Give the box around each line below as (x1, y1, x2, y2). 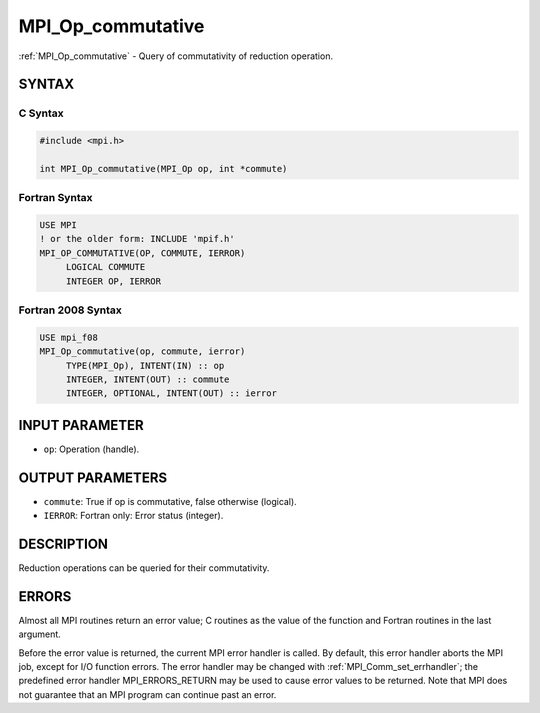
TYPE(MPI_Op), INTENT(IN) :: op (65, 360, 225, 371)
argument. (18, 628, 62, 640)
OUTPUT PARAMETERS (18, 469, 168, 486)
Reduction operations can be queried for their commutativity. (18, 562, 270, 574)
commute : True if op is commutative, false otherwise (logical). (43, 495, 297, 507)
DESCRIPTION (18, 535, 109, 552)
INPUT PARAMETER (18, 416, 144, 434)
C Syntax (18, 106, 64, 120)
